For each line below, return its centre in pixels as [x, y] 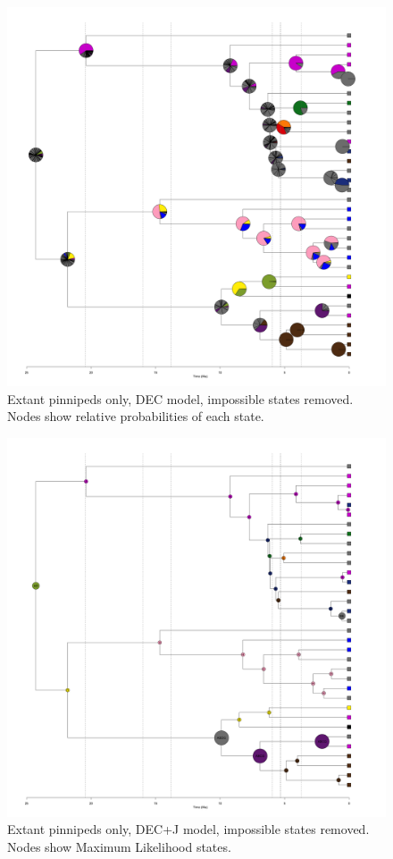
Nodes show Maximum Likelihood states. [119, 846]
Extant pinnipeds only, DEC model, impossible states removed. [180, 398]
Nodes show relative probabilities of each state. [136, 416]
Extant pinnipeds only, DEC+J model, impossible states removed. [188, 829]
